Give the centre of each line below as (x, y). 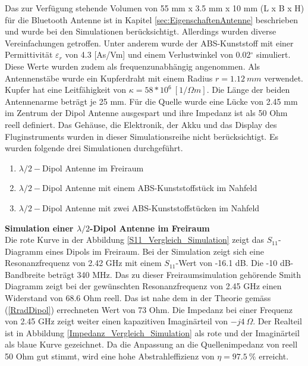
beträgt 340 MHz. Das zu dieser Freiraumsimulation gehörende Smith (175, 274)
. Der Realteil (277, 321)
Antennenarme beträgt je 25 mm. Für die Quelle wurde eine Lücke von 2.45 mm (151, 101)
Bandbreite (25, 274)
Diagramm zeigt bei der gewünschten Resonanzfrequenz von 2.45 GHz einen (143, 286)
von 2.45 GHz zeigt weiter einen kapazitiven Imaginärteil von (117, 321)
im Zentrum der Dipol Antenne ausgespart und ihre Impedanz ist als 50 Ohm (146, 113)
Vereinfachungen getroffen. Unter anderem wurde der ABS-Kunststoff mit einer (149, 43)
